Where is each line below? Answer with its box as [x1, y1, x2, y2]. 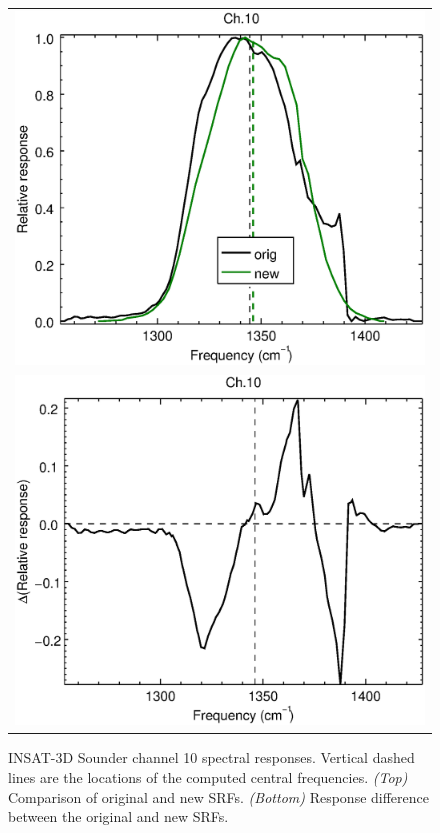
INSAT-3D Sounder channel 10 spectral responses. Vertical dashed [8, 747, 415, 768]
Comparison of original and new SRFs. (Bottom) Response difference [8, 786, 429, 807]
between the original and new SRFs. [8, 806, 229, 827]
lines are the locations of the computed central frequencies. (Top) [8, 766, 408, 787]
